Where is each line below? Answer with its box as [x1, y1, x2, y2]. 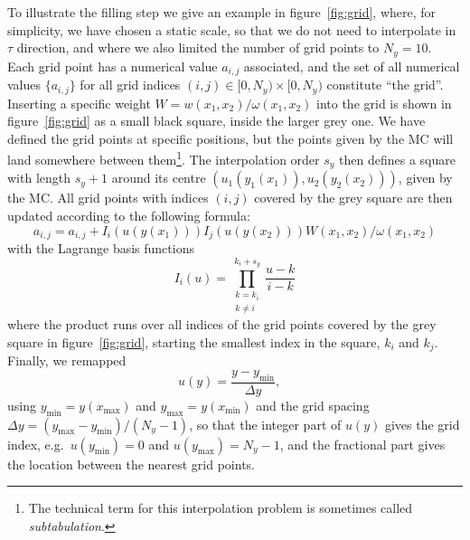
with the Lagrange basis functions [7, 239, 194, 258]
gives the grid [384, 414, 460, 433]
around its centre [111, 168, 206, 187]
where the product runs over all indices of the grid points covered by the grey [7, 315, 437, 334]
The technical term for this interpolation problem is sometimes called [28, 498, 413, 517]
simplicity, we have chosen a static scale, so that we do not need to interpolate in [7, 20, 456, 39]
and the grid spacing [256, 395, 370, 414]
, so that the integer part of [189, 414, 342, 433]
